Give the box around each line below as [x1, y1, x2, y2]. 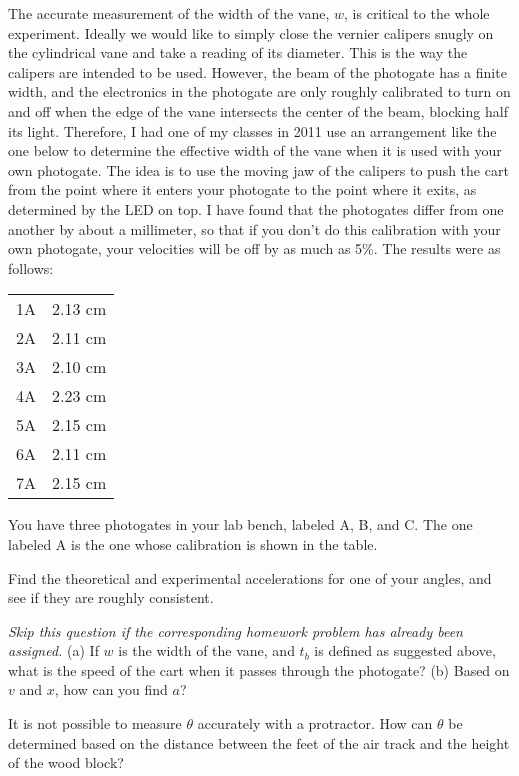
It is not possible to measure [8, 713, 182, 734]
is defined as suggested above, [314, 640, 496, 661]
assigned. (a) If [8, 640, 99, 661]
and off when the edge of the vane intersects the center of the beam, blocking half [8, 100, 508, 121]
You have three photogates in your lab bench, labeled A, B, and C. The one [8, 514, 473, 535]
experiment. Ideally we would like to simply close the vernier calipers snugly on [8, 22, 494, 43]
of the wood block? [8, 752, 124, 773]
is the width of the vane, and [118, 640, 295, 661]
